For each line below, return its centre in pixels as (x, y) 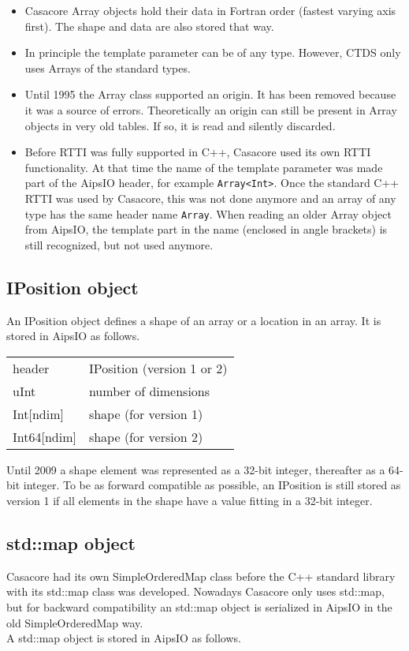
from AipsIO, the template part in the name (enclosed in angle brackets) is (206, 229)
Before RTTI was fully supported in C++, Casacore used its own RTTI (198, 152)
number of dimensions (149, 391)
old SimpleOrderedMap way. (75, 622)
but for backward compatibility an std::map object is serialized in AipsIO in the (199, 607)
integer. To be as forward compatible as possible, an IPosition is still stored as (212, 485)
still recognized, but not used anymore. (119, 244)
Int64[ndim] (45, 436)
